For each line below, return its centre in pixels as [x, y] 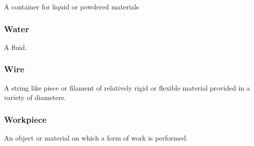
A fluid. [16, 47]
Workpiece [25, 119]
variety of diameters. [35, 97]
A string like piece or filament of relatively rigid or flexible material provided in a [127, 87]
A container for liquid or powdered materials [72, 6]
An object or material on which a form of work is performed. [96, 138]
